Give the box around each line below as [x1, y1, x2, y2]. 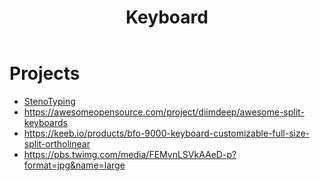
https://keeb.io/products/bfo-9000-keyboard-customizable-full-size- [23, 127, 311, 139]
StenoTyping [23, 95, 76, 107]
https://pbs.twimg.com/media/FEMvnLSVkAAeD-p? [23, 148, 237, 160]
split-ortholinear [23, 137, 91, 150]
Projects [9, 62, 81, 85]
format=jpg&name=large [23, 159, 126, 171]
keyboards [23, 116, 68, 128]
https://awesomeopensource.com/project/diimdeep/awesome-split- [23, 106, 305, 118]
